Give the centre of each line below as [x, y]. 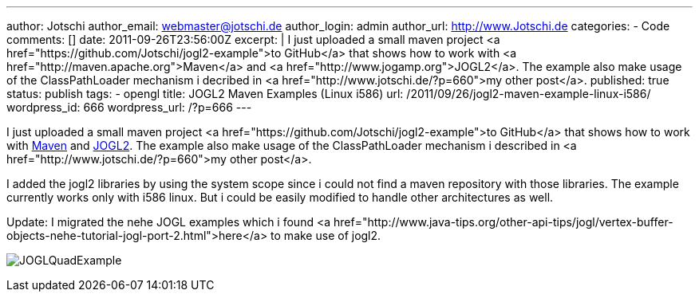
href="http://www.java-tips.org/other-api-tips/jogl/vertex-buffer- [503, 222]
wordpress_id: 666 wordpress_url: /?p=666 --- [129, 107]
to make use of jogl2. [326, 235]
